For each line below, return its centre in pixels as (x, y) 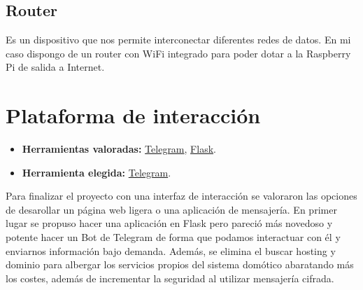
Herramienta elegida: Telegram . (97, 172)
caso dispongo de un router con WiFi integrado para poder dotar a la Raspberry (178, 53)
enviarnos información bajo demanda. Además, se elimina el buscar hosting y (171, 250)
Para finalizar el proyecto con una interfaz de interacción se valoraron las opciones (181, 196)
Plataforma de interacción (133, 115)
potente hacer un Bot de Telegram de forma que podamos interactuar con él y (173, 237)
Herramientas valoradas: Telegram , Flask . (119, 149)
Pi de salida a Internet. (55, 67)
